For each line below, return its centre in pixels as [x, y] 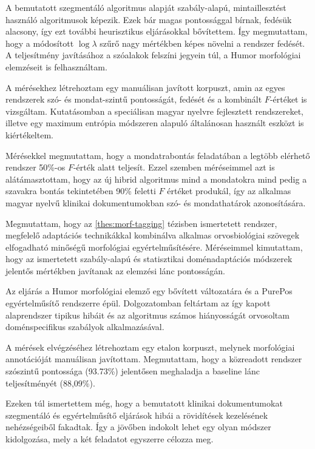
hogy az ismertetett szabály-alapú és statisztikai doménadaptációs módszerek [149, 259]
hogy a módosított [40, 43]
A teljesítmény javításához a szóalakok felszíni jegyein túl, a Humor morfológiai [153, 55]
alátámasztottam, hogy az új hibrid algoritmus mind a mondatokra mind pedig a [156, 179]
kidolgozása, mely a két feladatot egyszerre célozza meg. [110, 439]
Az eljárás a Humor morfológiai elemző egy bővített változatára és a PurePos [149, 291]
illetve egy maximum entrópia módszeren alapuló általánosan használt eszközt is [155, 123]
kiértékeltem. [29, 134]
